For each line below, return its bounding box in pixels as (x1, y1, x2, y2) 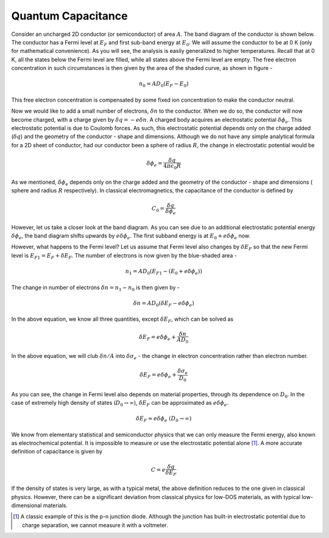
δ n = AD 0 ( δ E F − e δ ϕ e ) (133, 299, 194, 308)
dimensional (11, 501, 42, 509)
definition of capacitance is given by (11, 448, 103, 455)
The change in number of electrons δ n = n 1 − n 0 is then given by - (11, 284, 180, 292)
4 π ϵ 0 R (163, 162, 182, 170)
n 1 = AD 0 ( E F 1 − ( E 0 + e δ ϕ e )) (125, 268, 202, 276)
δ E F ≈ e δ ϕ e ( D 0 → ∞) (136, 415, 192, 423)
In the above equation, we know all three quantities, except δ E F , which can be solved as (11, 315, 234, 324)
